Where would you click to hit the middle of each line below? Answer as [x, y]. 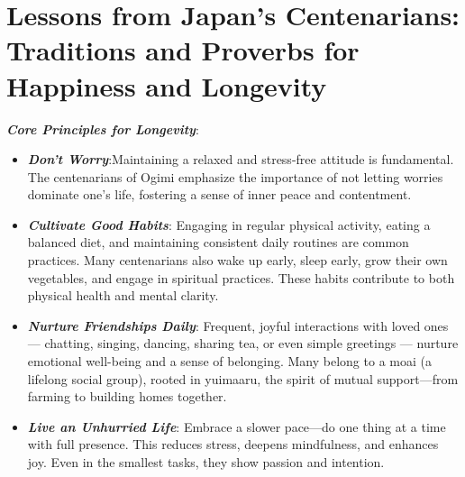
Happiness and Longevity [167, 85]
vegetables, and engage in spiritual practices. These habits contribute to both [241, 277]
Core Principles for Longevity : [103, 128]
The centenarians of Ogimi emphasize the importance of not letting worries [235, 176]
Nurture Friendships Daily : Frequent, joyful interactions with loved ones [238, 325]
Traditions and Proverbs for [183, 50]
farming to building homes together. [127, 396]
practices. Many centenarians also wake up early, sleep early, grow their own [237, 260]
